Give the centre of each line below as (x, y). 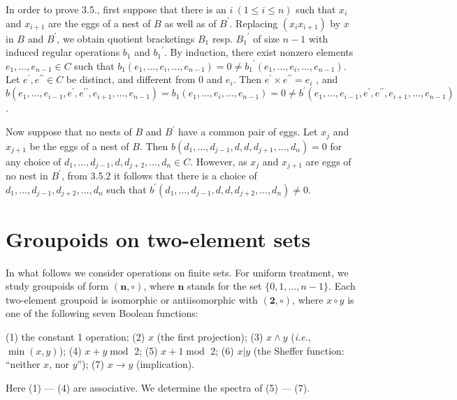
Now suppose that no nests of (69, 132)
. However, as (219, 161)
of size (267, 38)
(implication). (165, 364)
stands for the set (225, 286)
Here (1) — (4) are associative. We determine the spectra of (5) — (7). (158, 387)
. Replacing (254, 23)
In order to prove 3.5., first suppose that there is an (116, 9)
